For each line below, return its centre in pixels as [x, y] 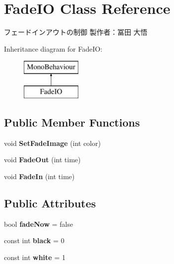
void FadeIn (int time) [39, 176]
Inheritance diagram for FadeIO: [53, 48]
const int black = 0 [34, 240]
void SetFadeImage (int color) [53, 143]
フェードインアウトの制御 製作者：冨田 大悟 [76, 32]
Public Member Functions [72, 122]
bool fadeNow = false [39, 224]
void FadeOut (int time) [42, 160]
